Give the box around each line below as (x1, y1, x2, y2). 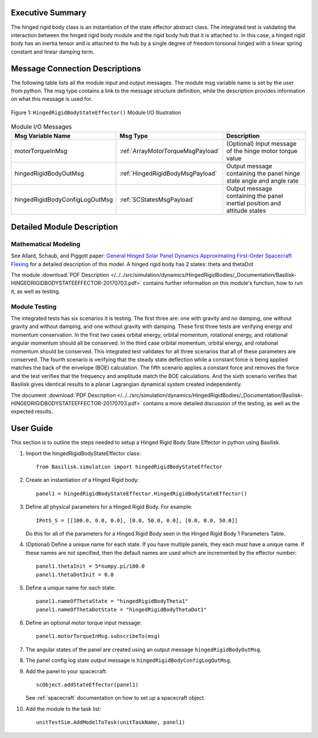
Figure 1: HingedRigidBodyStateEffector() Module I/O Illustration (11, 109, 181, 116)
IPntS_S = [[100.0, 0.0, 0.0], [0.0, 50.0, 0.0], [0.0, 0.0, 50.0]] (36, 517, 238, 524)
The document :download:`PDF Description (11, 392, 116, 399)
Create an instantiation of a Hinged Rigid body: (25, 476, 140, 484)
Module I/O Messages (11, 123, 72, 131)
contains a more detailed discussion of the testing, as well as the (143, 399, 300, 406)
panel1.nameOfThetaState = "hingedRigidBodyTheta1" (36, 598, 188, 605)
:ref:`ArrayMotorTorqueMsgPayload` (119, 147, 220, 155)
